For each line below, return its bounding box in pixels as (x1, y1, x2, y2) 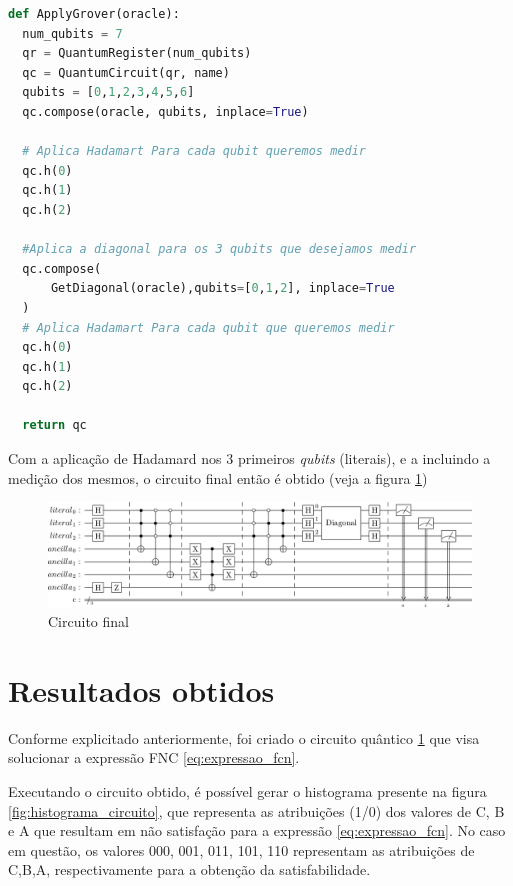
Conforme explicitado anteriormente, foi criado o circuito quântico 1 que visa (8, 727, 480, 748)
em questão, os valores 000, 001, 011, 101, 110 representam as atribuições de (8, 839, 475, 860)
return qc (22, 418, 87, 433)
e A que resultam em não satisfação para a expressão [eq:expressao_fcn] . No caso (8, 820, 506, 841)
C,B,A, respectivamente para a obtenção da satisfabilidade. (8, 859, 371, 880)
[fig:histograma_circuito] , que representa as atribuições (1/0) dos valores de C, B (8, 800, 505, 821)
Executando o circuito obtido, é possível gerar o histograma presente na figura (8, 780, 487, 801)
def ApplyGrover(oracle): (8, 7, 180, 21)
